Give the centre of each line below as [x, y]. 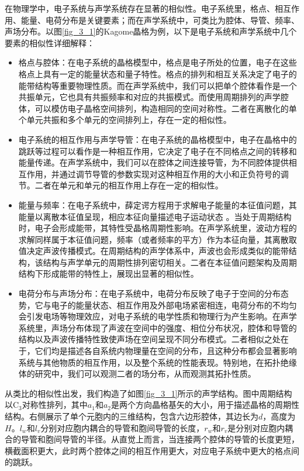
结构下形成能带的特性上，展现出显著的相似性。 [108, 274]
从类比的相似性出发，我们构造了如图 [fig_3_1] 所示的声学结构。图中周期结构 [148, 393]
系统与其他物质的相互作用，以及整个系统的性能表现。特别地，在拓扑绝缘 [158, 362]
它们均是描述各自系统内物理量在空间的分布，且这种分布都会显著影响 [166, 351]
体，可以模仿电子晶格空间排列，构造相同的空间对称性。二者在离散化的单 [158, 108]
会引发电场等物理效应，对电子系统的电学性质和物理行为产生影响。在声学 [158, 316]
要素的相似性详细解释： [50, 42]
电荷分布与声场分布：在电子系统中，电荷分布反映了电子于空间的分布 [149, 293]
